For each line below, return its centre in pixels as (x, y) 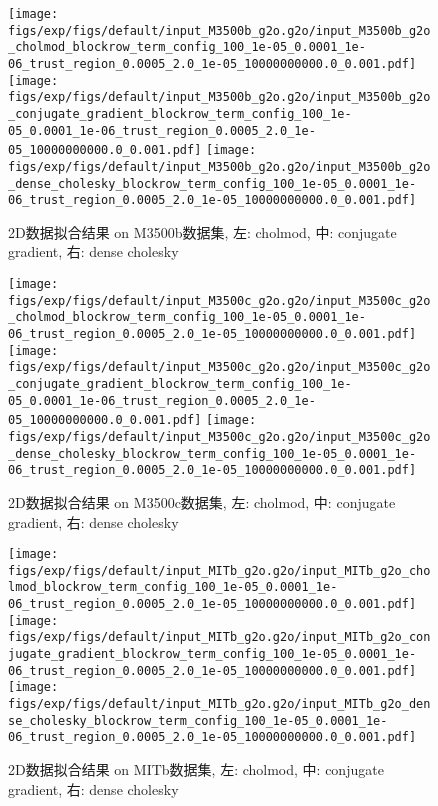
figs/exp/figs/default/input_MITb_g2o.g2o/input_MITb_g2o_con (219, 637)
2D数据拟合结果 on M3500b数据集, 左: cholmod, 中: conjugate (202, 231)
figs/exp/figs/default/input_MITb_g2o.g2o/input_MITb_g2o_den (219, 704)
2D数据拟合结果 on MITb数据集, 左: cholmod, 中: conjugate (196, 769)
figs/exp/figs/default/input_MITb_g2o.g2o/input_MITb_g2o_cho (219, 570)
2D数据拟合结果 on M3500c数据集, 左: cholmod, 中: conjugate (202, 501)
